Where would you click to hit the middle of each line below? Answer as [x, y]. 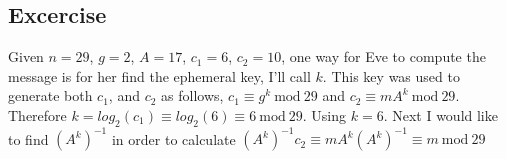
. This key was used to [391, 75]
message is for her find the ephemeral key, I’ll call [159, 75]
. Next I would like [440, 114]
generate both [50, 95]
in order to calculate [173, 138]
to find [28, 138]
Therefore [37, 114]
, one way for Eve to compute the [383, 56]
